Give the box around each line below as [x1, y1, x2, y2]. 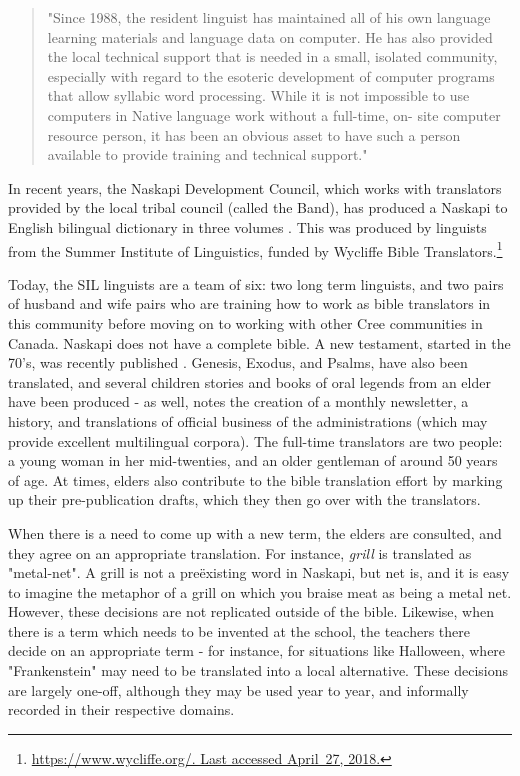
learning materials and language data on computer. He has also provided [47, 26, 493, 47]
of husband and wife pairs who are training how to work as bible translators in [8, 293, 491, 314]
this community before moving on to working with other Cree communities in [8, 312, 483, 333]
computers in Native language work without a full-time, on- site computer [47, 104, 501, 125]
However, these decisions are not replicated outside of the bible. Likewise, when [8, 601, 494, 622]
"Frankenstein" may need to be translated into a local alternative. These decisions [8, 660, 508, 681]
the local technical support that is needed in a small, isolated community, [47, 46, 498, 67]
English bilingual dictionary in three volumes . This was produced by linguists [8, 216, 487, 237]
